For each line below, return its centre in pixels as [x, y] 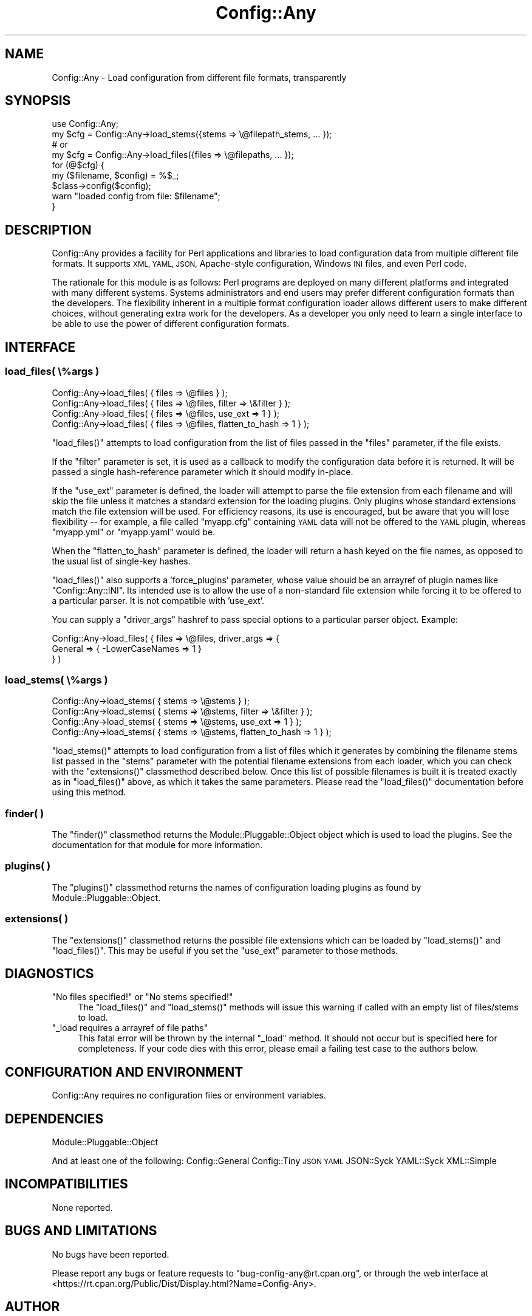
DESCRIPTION [48, 230]
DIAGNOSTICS [49, 973]
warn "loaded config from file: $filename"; [136, 196]
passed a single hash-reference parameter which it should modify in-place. [203, 471]
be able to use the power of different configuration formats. [171, 324]
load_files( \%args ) [52, 372]
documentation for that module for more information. [157, 845]
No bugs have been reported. [111, 1254]
